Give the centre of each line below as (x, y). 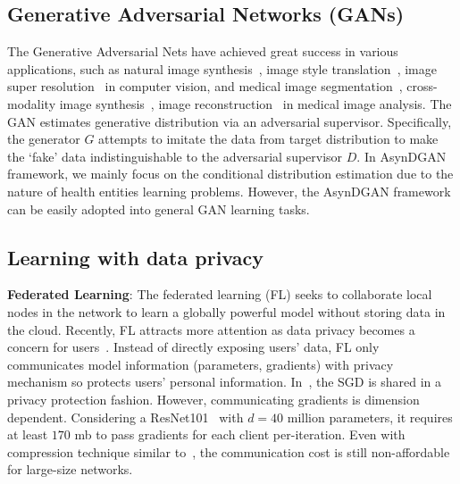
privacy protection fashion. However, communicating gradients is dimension (213, 399)
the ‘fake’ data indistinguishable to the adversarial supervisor (175, 156)
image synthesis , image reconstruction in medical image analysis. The (255, 103)
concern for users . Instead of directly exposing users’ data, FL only (193, 347)
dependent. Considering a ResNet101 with (125, 417)
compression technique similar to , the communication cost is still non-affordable (229, 451)
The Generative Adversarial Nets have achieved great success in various (203, 51)
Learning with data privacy (135, 257)
